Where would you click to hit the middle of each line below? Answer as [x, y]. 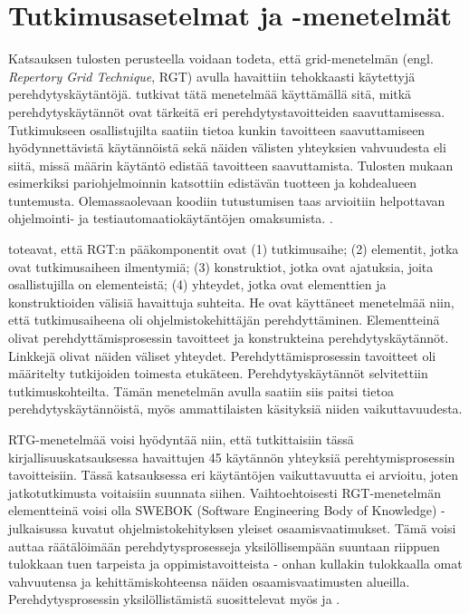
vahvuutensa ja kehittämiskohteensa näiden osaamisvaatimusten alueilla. [209, 581]
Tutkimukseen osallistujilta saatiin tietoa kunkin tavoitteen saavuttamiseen [217, 129]
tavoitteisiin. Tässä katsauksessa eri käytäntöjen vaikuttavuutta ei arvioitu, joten [233, 475]
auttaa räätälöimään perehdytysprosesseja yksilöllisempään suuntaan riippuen [224, 546]
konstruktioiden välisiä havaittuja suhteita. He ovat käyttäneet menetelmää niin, [231, 302]
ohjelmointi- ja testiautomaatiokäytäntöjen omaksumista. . [171, 218]
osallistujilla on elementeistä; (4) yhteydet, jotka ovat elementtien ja [197, 284]
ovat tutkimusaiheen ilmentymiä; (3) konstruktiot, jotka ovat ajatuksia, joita [221, 266]
